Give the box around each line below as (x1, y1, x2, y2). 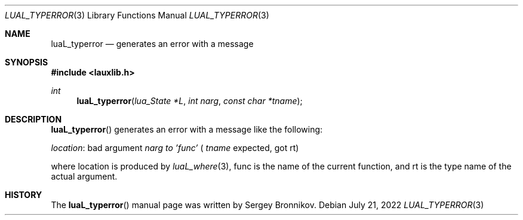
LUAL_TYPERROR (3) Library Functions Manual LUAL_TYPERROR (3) (5, 10, 269, 20)
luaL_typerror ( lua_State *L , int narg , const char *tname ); (76, 96, 303, 106)
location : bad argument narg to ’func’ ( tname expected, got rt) (51, 143, 299, 153)
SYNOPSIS (5, 57, 48, 67)
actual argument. (51, 171, 118, 181)
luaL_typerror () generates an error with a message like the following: (51, 124, 323, 134)
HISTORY (5, 190, 42, 200)
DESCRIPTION (5, 114, 62, 124)
